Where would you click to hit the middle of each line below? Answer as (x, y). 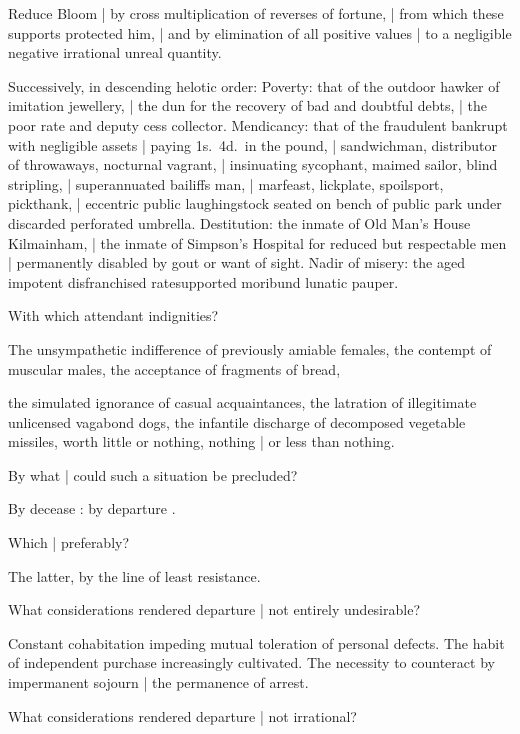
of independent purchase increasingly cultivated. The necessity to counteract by (251, 662)
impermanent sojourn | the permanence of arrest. (158, 682)
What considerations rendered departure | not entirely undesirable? (214, 609)
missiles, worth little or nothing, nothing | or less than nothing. (201, 441)
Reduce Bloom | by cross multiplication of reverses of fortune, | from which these (256, 13)
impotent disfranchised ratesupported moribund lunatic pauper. (203, 281)
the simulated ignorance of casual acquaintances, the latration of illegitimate (242, 402)
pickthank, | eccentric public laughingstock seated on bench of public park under (255, 203)
